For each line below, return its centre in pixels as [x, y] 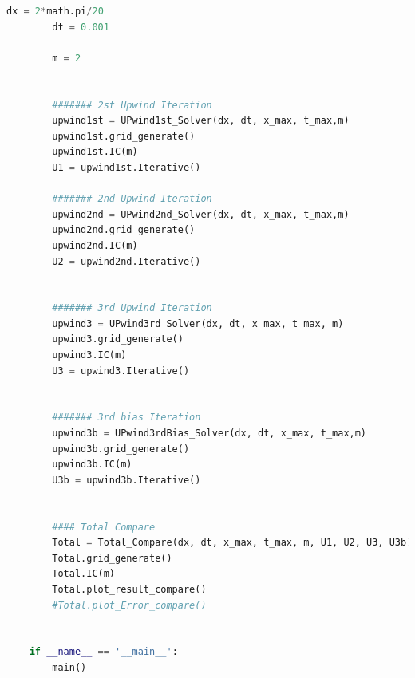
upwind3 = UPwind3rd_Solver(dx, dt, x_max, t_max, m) [198, 323]
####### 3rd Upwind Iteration [132, 308]
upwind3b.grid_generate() [121, 449]
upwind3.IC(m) [89, 355]
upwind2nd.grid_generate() [124, 230]
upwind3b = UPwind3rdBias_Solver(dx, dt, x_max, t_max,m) [209, 434]
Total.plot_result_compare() [129, 589]
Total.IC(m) [84, 574]
